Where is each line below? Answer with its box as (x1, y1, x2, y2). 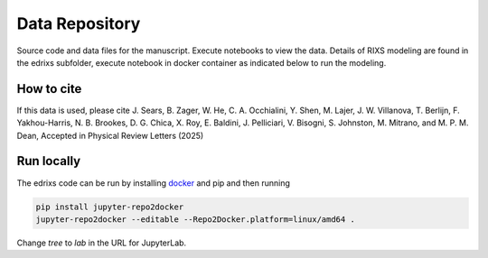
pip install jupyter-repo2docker (35, 201, 184, 212)
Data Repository (16, 14, 141, 33)
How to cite (16, 81, 82, 97)
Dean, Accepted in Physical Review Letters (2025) (16, 130, 204, 141)
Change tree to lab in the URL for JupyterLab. (16, 237, 187, 248)
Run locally (16, 153, 81, 169)
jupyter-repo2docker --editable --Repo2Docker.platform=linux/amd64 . (35, 214, 356, 225)
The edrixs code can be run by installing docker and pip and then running (16, 177, 291, 189)
